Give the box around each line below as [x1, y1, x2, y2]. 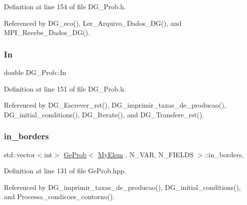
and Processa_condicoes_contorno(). [4, 191, 115, 202]
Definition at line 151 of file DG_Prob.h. [4, 83, 126, 93]
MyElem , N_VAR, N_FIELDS [97, 149, 193, 159]
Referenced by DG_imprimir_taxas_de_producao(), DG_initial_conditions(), [4, 182, 241, 192]
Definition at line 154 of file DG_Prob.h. [4, 1, 126, 11]
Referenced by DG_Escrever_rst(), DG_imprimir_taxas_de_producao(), [4, 100, 227, 110]
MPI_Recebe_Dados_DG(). [4, 27, 90, 37]
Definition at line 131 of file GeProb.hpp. [4, 166, 127, 176]
